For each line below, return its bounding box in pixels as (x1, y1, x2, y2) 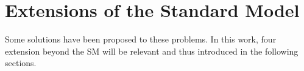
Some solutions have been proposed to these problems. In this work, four (5, 33, 277, 46)
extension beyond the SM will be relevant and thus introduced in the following (5, 44, 299, 57)
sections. (5, 56, 37, 69)
